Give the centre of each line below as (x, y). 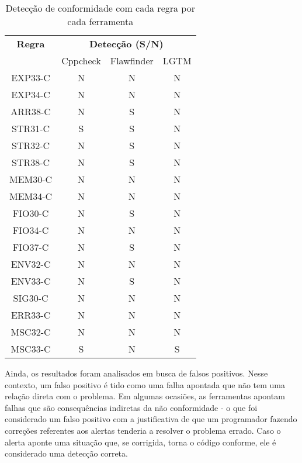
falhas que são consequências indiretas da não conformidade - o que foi (131, 407)
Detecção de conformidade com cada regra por (100, 8)
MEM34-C (31, 196)
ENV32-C (31, 264)
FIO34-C (31, 230)
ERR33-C (31, 315)
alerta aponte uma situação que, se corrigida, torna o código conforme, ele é (140, 442)
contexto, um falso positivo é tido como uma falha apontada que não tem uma (145, 384)
